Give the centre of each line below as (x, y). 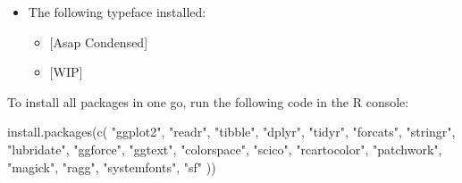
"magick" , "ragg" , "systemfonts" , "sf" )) (112, 166)
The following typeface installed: (117, 12)
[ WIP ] (66, 72)
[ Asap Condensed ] (99, 42)
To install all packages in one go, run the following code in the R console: (208, 101)
